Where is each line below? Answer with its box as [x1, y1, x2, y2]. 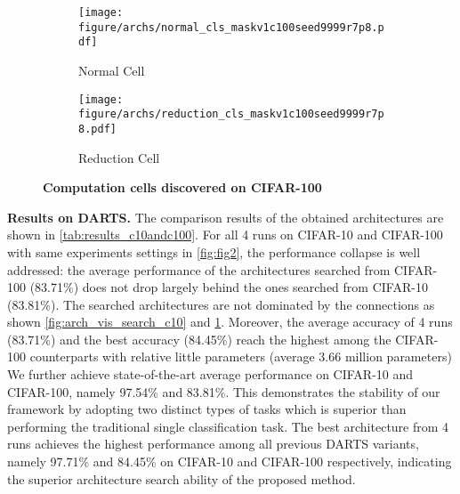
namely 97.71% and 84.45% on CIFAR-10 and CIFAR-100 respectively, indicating [7, 452, 452, 471]
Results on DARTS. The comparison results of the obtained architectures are [7, 207, 444, 226]
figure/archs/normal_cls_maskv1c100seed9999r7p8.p [78, 20, 384, 34]
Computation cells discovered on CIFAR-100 [43, 178, 322, 197]
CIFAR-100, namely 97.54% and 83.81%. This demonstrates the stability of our [7, 382, 440, 401]
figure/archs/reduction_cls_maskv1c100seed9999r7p [78, 108, 384, 121]
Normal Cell [78, 61, 145, 79]
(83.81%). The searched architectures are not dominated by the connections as [7, 295, 435, 313]
